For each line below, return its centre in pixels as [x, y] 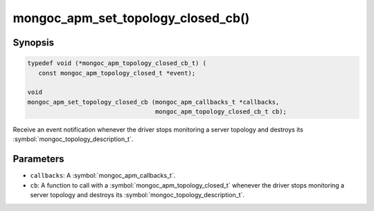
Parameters [38, 159]
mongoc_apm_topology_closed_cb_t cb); [221, 112]
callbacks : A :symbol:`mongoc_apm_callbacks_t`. [103, 176]
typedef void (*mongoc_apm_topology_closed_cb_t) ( [117, 63]
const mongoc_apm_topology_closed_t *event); [117, 73]
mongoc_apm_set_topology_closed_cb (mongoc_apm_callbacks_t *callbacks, [153, 102]
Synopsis [34, 43]
